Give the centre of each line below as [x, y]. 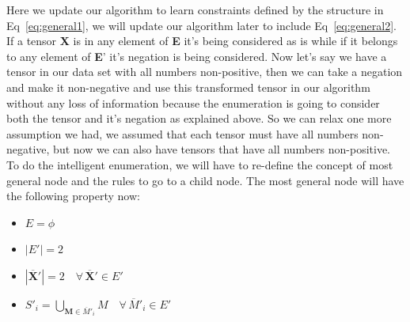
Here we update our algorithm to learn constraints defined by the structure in [195, 9]
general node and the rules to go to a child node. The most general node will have [205, 180]
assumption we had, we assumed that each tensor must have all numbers [182, 133]
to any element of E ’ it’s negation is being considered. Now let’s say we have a [197, 56]
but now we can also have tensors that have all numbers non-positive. [222, 149]
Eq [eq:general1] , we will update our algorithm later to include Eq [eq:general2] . [202, 25]
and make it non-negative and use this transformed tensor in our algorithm [188, 87]
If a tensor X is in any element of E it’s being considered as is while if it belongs [202, 41]
